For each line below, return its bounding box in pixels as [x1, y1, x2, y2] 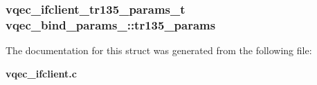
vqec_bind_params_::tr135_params [6, 16, 216, 33]
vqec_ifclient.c [6, 66, 77, 80]
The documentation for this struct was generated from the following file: [6, 43, 312, 58]
